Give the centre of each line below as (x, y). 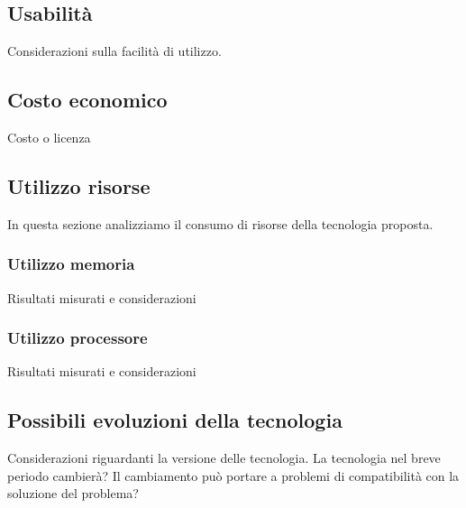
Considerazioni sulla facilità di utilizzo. (114, 51)
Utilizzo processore (78, 338)
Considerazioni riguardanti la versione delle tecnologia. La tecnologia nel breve (224, 458)
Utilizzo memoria (71, 264)
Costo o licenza (49, 137)
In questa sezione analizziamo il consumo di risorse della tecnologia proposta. (220, 223)
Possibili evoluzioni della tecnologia (175, 420)
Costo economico (87, 100)
